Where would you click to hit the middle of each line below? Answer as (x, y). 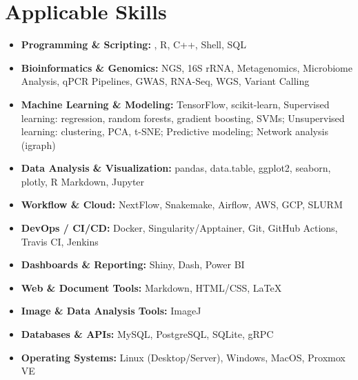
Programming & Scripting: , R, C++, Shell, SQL (133, 44)
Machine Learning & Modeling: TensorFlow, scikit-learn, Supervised (175, 104)
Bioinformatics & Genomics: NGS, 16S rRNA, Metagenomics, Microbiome (187, 67)
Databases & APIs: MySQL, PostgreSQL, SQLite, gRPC (147, 334)
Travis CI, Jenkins (60, 241)
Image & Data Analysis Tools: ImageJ (111, 311)
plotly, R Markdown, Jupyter (83, 181)
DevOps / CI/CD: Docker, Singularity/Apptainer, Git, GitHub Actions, (179, 228)
